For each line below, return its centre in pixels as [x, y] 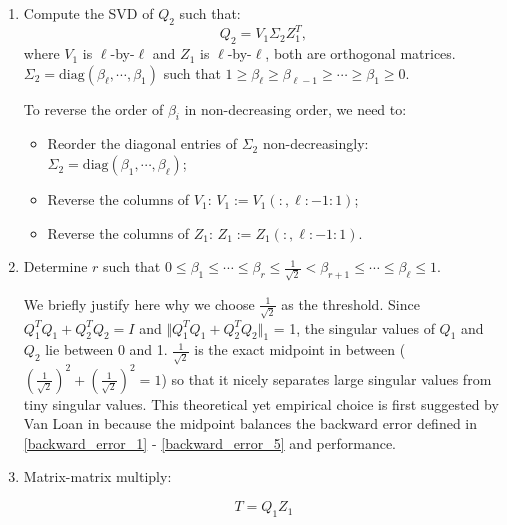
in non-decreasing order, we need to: [295, 108]
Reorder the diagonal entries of [142, 143]
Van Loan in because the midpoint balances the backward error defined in [250, 423]
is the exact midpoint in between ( [300, 349]
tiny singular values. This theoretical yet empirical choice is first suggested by [261, 403]
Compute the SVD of [88, 13]
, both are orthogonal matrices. [360, 53]
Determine [55, 266]
